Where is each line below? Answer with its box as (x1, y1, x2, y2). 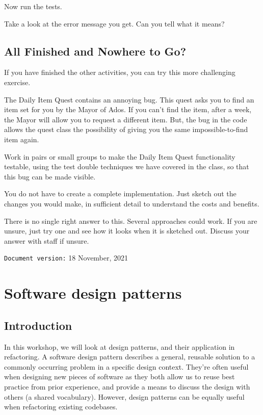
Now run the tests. (4, 1, 62, 11)
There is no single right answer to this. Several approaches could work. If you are (4, 215, 257, 226)
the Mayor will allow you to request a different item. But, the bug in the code (4, 114, 247, 124)
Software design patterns (4, 282, 182, 303)
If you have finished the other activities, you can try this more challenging (4, 67, 235, 77)
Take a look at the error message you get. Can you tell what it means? (4, 18, 225, 29)
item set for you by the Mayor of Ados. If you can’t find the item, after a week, (4, 104, 252, 115)
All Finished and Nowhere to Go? (4, 43, 187, 59)
